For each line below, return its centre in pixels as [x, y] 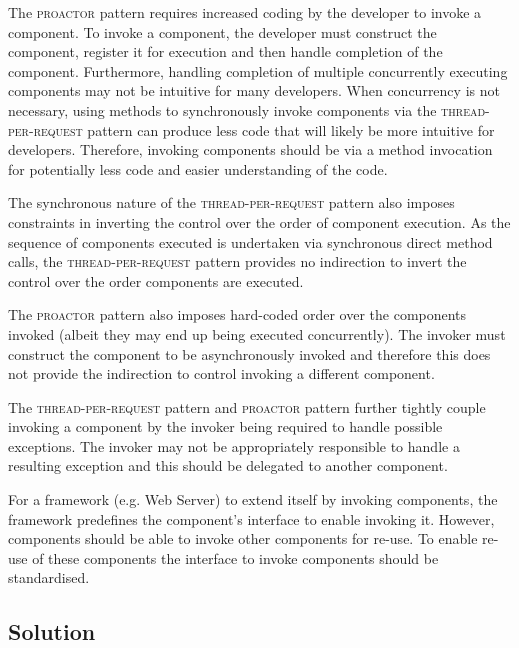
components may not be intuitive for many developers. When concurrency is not [254, 90]
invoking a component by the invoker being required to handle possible [225, 426]
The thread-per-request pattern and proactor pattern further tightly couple [247, 406]
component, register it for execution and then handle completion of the [225, 51]
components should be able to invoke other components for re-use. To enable [243, 538]
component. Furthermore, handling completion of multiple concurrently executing [258, 70]
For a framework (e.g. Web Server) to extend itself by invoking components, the [253, 499]
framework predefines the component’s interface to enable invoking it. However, [251, 518]
